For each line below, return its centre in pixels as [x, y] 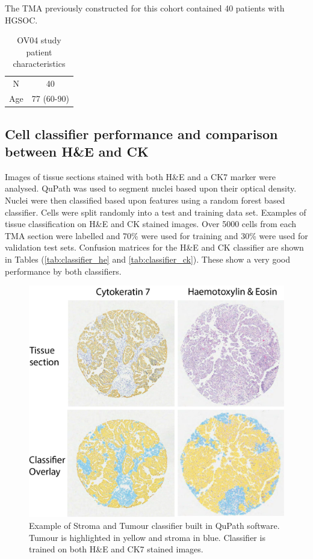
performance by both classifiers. [63, 271]
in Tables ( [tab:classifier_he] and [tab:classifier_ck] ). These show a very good [147, 259]
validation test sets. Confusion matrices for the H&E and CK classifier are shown [154, 247]
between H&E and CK [77, 151]
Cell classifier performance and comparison [141, 133]
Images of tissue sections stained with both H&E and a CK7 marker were [140, 176]
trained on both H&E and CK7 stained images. [116, 549]
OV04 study [39, 40]
